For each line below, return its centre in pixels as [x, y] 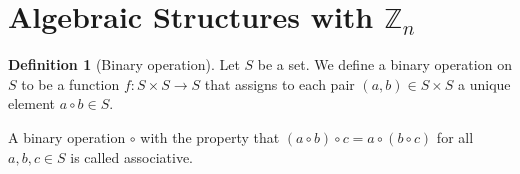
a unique [484, 83]
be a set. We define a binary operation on [384, 64]
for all [455, 136]
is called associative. [132, 156]
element [32, 103]
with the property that [210, 136]
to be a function [70, 83]
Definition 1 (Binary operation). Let [124, 64]
